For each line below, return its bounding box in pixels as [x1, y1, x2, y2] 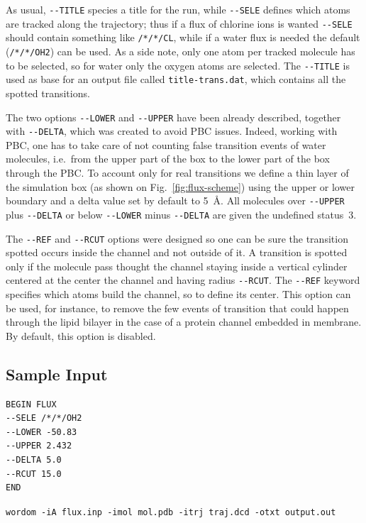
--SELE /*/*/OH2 [6, 413, 82, 424]
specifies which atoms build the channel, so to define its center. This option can [6, 287, 351, 302]
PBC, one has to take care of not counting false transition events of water [6, 137, 326, 152]
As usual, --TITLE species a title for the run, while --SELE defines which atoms [6, 2, 350, 16]
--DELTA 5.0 [6, 454, 62, 465]
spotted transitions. [6, 85, 90, 100]
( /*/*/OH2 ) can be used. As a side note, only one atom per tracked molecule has [6, 43, 355, 58]
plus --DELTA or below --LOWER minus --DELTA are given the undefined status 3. [6, 207, 357, 221]
